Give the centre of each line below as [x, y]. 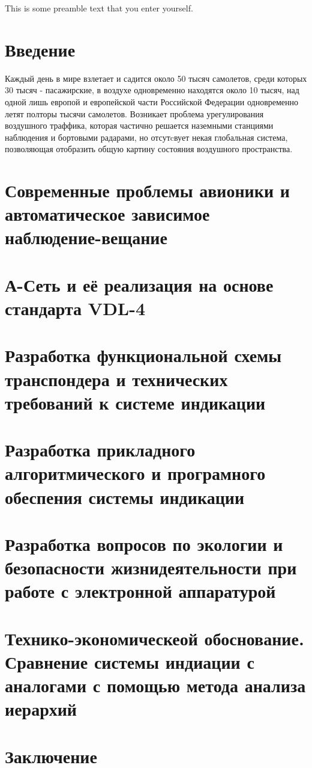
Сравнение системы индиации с [130, 661]
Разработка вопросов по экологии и [144, 543]
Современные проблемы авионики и [147, 190]
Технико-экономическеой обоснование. [154, 638]
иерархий [41, 709]
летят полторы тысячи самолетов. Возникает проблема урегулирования [134, 113]
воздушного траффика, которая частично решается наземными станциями [139, 125]
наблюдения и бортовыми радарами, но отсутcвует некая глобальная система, [146, 137]
